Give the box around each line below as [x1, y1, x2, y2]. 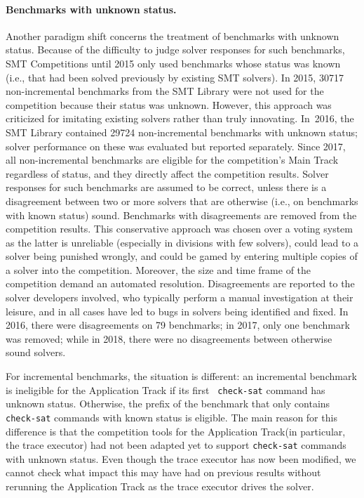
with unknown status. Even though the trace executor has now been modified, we [6, 451, 356, 466]
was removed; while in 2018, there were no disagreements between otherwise [6, 331, 332, 346]
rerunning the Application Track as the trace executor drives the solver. [6, 478, 314, 493]
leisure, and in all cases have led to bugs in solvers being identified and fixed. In [6, 303, 349, 318]
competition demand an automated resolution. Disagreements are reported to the [6, 276, 355, 291]
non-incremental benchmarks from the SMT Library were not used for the [6, 84, 324, 98]
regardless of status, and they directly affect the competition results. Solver [6, 166, 329, 181]
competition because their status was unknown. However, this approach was [6, 97, 332, 112]
